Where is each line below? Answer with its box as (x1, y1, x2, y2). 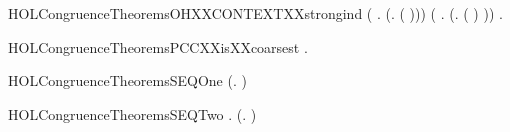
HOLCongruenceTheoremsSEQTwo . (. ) (8, 103, 257, 124)
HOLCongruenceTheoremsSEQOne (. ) (8, 70, 247, 91)
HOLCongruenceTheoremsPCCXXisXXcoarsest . (8, 36, 308, 57)
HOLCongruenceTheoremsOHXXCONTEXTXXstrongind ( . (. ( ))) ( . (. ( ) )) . (8, 3, 503, 23)
